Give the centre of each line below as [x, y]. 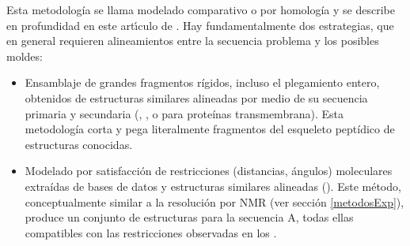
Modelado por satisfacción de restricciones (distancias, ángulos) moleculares [209, 171]
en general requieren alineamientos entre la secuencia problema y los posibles [193, 41]
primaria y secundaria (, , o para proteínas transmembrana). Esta [184, 113]
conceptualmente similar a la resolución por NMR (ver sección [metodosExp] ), [214, 201]
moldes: [25, 56]
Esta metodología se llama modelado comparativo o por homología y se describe [201, 9]
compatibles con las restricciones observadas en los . [151, 232]
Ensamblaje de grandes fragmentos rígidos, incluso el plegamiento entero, [202, 82]
